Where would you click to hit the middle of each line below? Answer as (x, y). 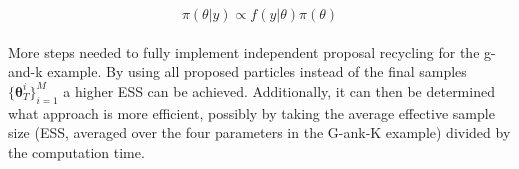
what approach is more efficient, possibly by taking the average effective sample (251, 112)
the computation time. (76, 151)
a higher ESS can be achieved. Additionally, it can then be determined (279, 90)
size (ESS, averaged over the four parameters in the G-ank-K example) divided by (259, 132)
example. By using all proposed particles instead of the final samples (257, 71)
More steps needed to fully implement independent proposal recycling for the (244, 51)
